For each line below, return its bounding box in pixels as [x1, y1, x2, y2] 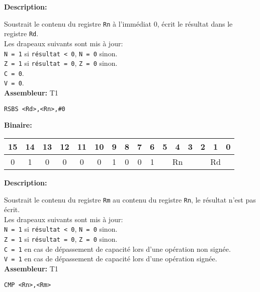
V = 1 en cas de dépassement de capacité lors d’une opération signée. [4, 253, 217, 264]
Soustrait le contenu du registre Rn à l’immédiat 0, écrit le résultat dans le [4, 18, 233, 29]
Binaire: [4, 120, 32, 130]
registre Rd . [4, 28, 39, 39]
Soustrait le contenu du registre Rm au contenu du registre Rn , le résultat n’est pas [4, 194, 256, 205]
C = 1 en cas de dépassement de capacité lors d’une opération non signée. [4, 243, 231, 254]
